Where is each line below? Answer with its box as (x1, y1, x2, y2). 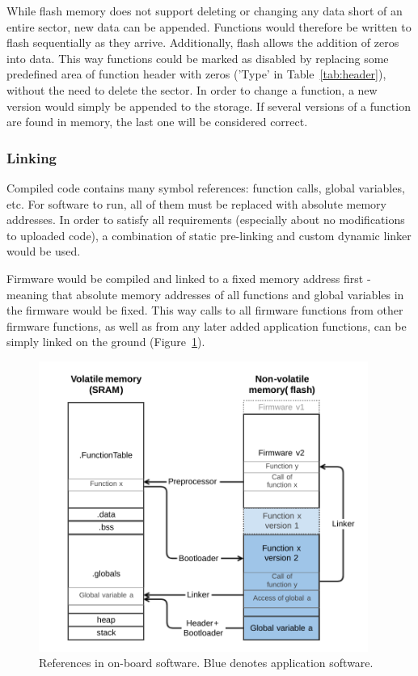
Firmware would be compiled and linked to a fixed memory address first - (6, 269, 371, 286)
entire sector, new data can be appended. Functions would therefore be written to (6, 18, 412, 35)
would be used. (6, 243, 81, 260)
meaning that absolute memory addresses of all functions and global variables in (6, 285, 404, 302)
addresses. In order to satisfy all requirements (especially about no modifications (6, 211, 405, 228)
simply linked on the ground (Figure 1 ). (6, 333, 205, 350)
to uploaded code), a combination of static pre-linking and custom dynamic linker (6, 226, 412, 243)
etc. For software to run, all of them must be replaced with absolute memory (6, 195, 386, 212)
